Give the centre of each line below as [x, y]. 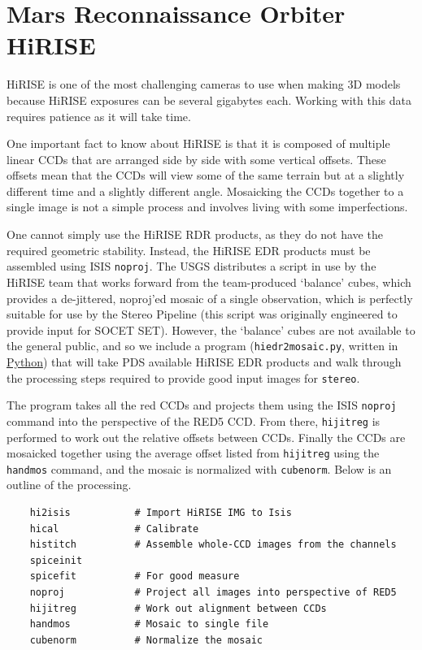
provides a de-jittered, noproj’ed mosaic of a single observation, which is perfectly [210, 298]
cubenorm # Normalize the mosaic [146, 640]
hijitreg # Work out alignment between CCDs [178, 608]
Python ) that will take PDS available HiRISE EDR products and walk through [204, 361]
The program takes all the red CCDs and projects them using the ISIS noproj [202, 405]
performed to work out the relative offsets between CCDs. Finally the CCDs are [206, 437]
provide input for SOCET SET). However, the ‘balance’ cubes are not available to [211, 329]
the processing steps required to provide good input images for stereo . [183, 377]
